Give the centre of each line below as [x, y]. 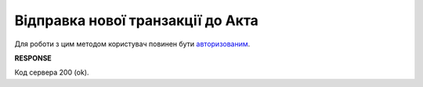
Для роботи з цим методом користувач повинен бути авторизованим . [132, 44]
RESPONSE [33, 58]
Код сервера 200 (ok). [52, 72]
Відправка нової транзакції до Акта [136, 20]
